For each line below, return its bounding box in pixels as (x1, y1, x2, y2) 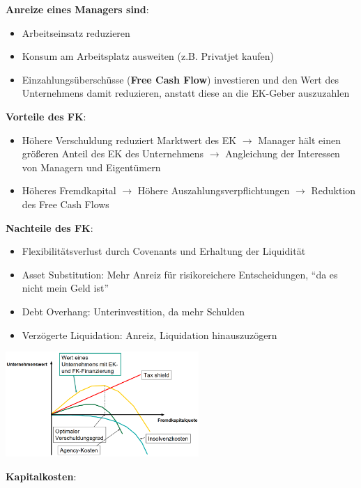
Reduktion (311, 183, 356, 198)
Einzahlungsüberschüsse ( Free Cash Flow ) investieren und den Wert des (22, 72, 339, 86)
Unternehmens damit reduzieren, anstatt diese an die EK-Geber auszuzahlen (22, 86, 350, 100)
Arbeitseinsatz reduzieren (22, 25, 130, 40)
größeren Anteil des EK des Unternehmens (22, 146, 204, 161)
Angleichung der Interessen (225, 146, 340, 161)
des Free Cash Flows (22, 196, 109, 211)
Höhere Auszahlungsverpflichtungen (137, 183, 290, 198)
